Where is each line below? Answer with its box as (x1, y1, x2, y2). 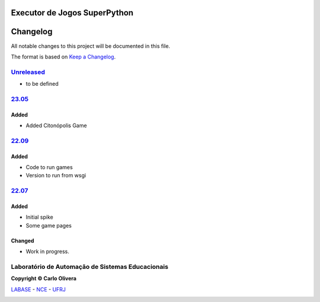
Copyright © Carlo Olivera (11, 275, 77, 282)
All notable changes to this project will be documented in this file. (11, 42, 171, 50)
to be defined (25, 80, 59, 87)
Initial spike (25, 213, 53, 221)
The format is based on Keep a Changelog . (11, 53, 116, 60)
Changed (11, 237, 34, 244)
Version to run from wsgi (25, 172, 86, 179)
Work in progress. (25, 248, 69, 255)
